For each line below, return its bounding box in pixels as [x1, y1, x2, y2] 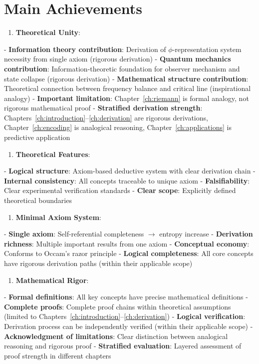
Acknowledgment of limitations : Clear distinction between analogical [4, 330, 228, 341]
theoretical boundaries [4, 195, 72, 205]
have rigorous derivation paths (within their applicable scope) [4, 258, 193, 268]
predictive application [4, 132, 70, 142]
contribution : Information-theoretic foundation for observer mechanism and [4, 63, 240, 73]
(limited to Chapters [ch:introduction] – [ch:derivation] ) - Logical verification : [4, 311, 246, 321]
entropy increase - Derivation [159, 228, 253, 239]
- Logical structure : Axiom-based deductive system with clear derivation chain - [4, 165, 256, 176]
